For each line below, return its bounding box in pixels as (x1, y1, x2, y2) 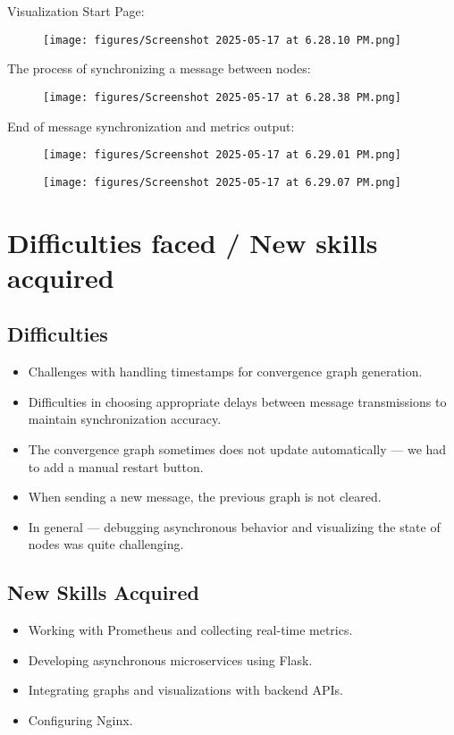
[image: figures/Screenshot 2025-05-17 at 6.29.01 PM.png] (43, 148, 401, 162)
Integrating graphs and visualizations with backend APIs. (28, 680, 343, 699)
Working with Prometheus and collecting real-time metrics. (28, 621, 353, 639)
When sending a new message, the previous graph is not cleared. (28, 487, 382, 506)
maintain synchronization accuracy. (28, 410, 222, 428)
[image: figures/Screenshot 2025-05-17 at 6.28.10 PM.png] (43, 33, 401, 46)
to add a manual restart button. (28, 457, 204, 476)
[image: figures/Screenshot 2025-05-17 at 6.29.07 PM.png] (43, 175, 401, 189)
